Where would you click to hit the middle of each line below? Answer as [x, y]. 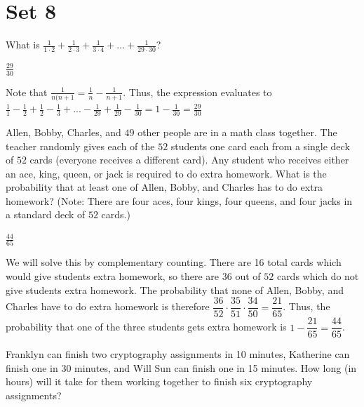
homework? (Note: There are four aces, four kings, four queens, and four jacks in [179, 200]
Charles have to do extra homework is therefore [108, 306]
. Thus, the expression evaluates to [197, 92]
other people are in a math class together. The [237, 132]
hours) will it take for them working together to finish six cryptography [159, 381]
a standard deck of [46, 214]
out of [248, 275]
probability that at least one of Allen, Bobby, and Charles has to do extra [164, 187]
